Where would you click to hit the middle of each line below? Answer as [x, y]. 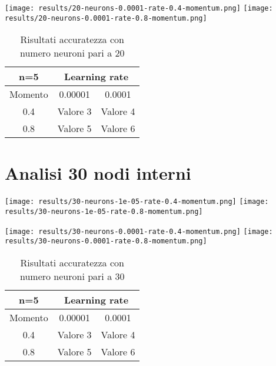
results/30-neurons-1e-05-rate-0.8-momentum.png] [104, 212]
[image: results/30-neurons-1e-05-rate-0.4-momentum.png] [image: [137, 202]
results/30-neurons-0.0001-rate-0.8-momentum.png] [106, 241]
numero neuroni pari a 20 [72, 53]
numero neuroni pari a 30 [72, 276]
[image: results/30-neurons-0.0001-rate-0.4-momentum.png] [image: [139, 231]
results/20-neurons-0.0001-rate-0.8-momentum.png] [106, 18]
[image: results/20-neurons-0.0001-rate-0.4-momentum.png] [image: [139, 8]
